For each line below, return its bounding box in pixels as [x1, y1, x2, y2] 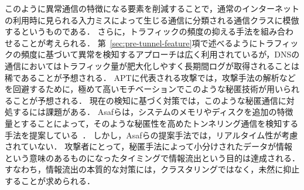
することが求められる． [5, 174, 95, 186]
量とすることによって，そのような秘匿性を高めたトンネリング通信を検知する [5, 117, 299, 129]
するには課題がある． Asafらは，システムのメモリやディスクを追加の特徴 [12, 106, 293, 118]
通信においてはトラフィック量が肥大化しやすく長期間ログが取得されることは [5, 59, 299, 72]
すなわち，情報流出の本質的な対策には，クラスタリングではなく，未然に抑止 [5, 163, 300, 175]
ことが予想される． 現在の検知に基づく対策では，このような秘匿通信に [12, 94, 286, 106]
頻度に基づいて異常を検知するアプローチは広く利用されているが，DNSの [21, 48, 300, 60]
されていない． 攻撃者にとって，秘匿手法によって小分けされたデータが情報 [5, 140, 293, 152]
